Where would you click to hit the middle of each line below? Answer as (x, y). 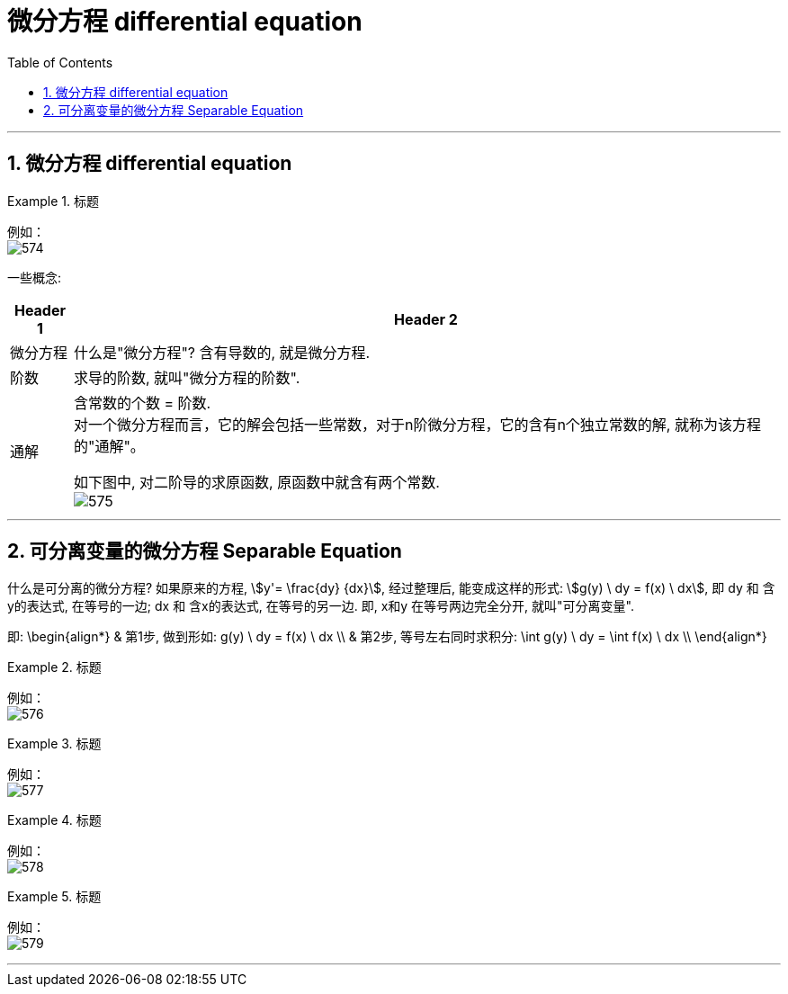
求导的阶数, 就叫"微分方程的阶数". (187, 377)
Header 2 (425, 319)
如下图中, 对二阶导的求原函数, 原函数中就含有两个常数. (256, 482)
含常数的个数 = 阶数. (142, 403)
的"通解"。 (109, 446)
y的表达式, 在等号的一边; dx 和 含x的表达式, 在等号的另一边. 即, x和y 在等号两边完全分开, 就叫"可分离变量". (321, 606)
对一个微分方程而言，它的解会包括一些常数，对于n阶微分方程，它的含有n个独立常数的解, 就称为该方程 (417, 424)
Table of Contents (60, 62)
